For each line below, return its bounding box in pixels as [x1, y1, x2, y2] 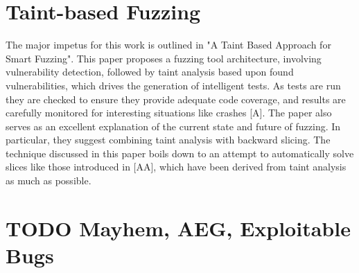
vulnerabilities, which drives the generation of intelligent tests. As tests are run [6, 78, 341, 92]
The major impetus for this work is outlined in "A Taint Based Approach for [6, 37, 331, 52]
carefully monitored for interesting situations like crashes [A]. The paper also [6, 105, 332, 120]
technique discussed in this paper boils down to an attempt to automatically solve [6, 146, 354, 160]
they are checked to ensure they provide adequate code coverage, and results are [6, 91, 346, 106]
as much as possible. [6, 173, 91, 188]
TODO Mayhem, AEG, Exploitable [6, 213, 351, 242]
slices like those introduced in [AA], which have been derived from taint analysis [6, 159, 347, 174]
